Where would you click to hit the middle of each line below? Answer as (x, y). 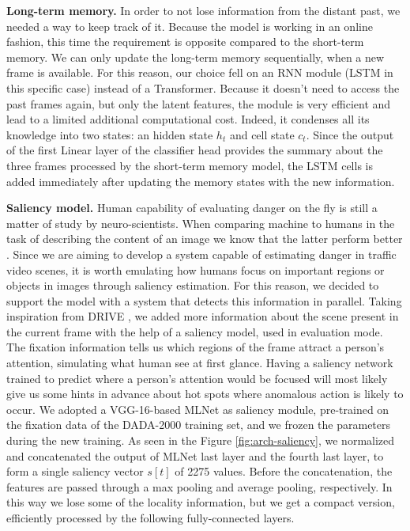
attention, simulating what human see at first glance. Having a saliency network (200, 363)
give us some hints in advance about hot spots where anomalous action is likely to (205, 394)
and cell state (262, 134)
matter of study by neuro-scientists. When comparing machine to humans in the (201, 223)
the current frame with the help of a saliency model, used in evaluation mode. (195, 331)
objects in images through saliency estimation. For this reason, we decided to (193, 285)
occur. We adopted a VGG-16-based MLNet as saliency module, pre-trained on (198, 409)
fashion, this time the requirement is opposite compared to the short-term (185, 42)
